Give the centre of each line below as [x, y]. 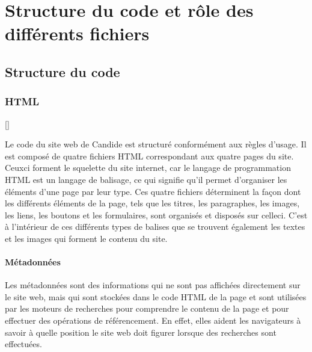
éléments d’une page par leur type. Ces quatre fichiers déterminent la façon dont [153, 191]
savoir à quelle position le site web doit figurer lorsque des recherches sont [141, 332]
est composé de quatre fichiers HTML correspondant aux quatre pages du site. [149, 156]
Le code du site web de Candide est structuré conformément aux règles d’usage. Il [156, 144]
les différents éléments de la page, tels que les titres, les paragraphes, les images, [152, 203]
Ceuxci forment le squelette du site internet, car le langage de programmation [148, 168]
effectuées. [23, 344]
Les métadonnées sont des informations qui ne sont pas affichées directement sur [153, 285]
